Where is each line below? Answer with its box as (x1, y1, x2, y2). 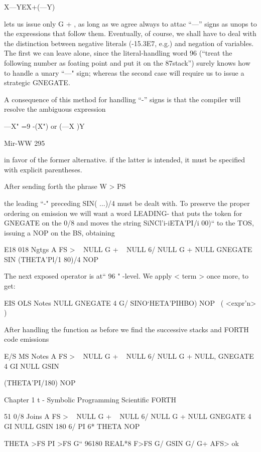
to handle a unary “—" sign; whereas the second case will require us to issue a (4, 67, 244, 78)
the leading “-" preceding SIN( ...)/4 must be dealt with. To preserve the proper (4, 197, 250, 208)
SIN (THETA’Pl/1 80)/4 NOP (4, 254, 99, 264)
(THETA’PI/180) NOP (4, 377, 76, 388)
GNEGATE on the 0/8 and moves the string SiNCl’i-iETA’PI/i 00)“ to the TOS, (4, 217, 254, 228)
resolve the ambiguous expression (4, 104, 106, 114)
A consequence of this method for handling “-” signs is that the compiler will (4, 94, 241, 104)
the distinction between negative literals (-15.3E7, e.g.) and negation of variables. (4, 38, 254, 48)
